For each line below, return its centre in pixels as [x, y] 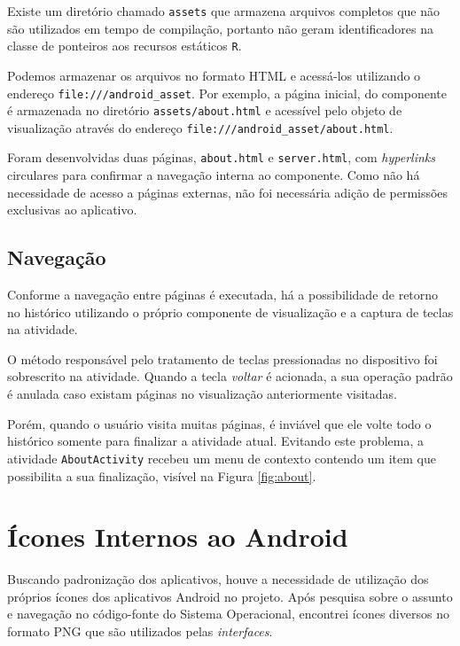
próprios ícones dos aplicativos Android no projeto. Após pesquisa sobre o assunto [230, 596]
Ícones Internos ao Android [178, 537]
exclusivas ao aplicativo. [72, 210]
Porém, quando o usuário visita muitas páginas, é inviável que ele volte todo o [219, 423]
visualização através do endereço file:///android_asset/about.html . [200, 127]
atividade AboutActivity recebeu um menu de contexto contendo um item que [222, 458]
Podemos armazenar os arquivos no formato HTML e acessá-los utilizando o [214, 75]
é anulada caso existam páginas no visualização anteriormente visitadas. [202, 394]
